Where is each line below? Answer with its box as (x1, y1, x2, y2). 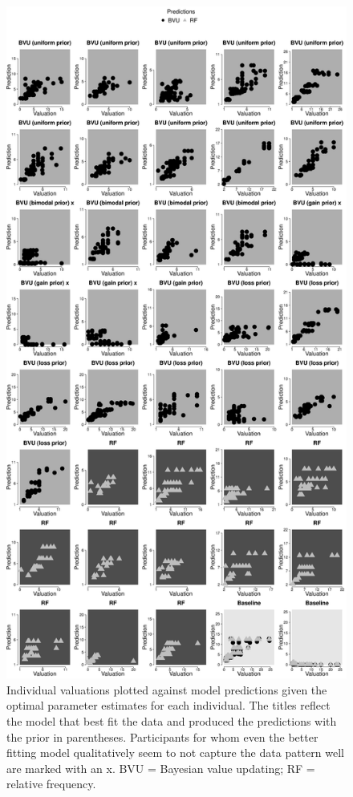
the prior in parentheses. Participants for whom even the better (6, 728, 319, 745)
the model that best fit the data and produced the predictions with (6, 712, 337, 729)
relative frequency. (6, 775, 96, 792)
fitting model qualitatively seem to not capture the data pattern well (6, 744, 344, 761)
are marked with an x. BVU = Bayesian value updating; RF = (6, 759, 315, 776)
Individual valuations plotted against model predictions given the (6, 681, 327, 698)
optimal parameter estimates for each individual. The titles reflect (6, 697, 331, 714)
